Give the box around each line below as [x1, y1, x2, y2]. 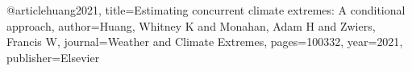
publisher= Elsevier [6, 48, 100, 65]
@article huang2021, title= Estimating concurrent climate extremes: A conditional [6, 2, 406, 18]
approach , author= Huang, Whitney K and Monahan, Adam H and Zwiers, [6, 17, 376, 34]
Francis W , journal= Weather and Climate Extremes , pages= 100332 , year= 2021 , [6, 33, 403, 50]
